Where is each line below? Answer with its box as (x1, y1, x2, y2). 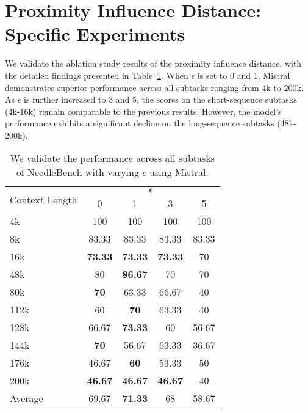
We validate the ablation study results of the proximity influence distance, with (5, 57, 302, 70)
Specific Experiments (5, 21, 185, 46)
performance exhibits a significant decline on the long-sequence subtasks (5, 117, 274, 130)
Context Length (10, 192, 77, 206)
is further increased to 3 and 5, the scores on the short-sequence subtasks (24, 93, 297, 106)
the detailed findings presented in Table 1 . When (5, 68, 188, 81)
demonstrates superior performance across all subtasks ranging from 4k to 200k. (5, 81, 304, 93)
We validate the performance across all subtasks (10, 151, 215, 166)
